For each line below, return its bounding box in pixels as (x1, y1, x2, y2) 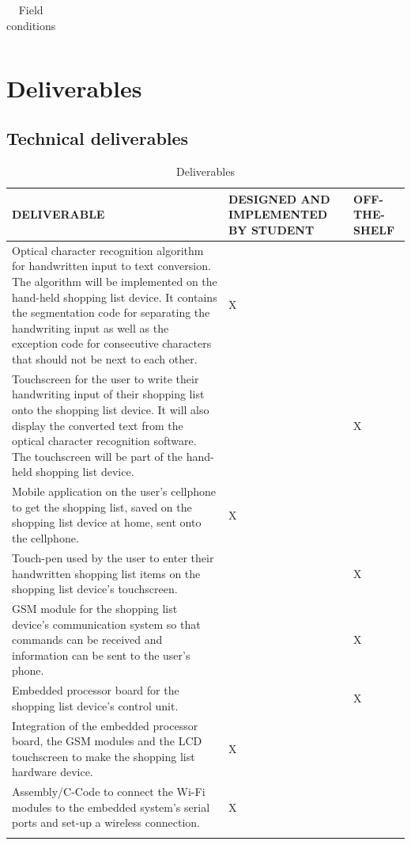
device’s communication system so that (12, 615, 201, 632)
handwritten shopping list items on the (12, 565, 201, 581)
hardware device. (12, 763, 93, 780)
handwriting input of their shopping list (12, 386, 205, 402)
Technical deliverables (6, 126, 189, 150)
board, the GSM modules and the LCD (12, 733, 202, 749)
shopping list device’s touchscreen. (12, 580, 178, 597)
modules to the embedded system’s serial (12, 798, 210, 815)
